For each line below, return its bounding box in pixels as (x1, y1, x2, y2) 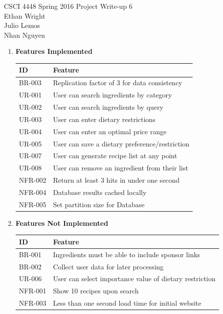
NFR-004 (19, 187, 46, 197)
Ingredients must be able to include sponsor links (53, 249, 201, 259)
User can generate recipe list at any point (53, 150, 178, 161)
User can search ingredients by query (53, 102, 163, 112)
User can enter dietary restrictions (53, 114, 156, 124)
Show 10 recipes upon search (53, 286, 139, 296)
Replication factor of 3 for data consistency (53, 77, 182, 88)
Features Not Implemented (15, 217, 109, 228)
